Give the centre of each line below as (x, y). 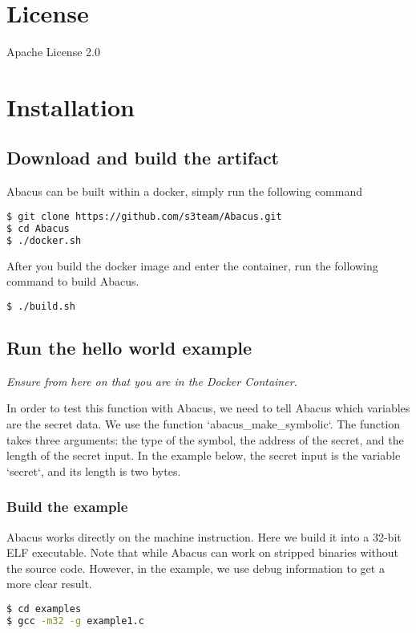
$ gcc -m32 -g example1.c (75, 621)
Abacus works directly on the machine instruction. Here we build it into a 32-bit (204, 536)
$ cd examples (44, 609)
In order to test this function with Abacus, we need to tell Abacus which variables (208, 408)
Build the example (67, 507)
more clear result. (49, 584)
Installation (71, 106)
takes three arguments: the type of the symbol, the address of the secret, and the (205, 439)
